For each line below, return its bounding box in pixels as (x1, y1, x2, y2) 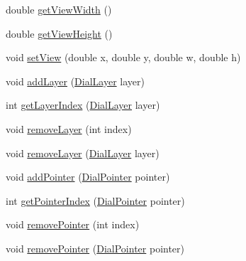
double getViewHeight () (6, 26, 113, 41)
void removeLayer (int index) (6, 121, 132, 136)
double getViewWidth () (6, 2, 112, 16)
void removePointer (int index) (6, 217, 140, 232)
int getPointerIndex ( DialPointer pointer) (6, 193, 185, 208)
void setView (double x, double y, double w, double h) (6, 50, 241, 65)
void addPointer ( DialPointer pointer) (6, 169, 170, 184)
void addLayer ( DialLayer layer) (6, 73, 145, 88)
